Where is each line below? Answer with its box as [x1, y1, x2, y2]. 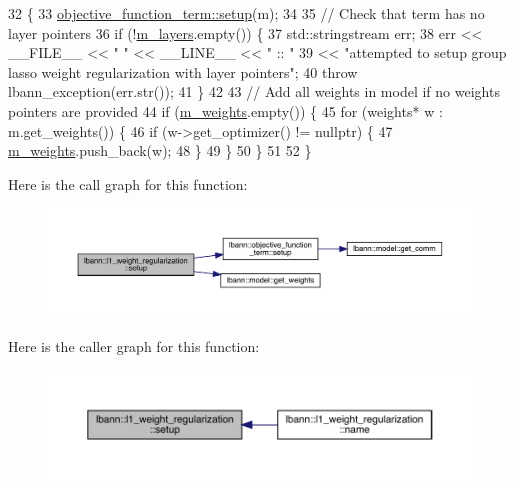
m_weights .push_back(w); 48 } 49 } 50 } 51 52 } [8, 140, 312, 161]
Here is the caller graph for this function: [8, 335, 260, 356]
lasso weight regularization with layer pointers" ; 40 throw [8, 61, 358, 82]
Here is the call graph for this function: [8, 173, 248, 194]
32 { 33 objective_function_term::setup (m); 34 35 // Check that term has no [8, 3, 485, 23]
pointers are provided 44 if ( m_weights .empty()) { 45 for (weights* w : [8, 100, 443, 121]
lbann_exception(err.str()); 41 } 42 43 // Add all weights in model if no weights [8, 81, 500, 102]
